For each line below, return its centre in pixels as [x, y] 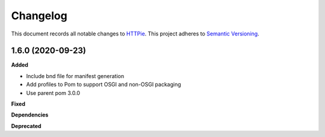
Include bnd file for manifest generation [75, 76]
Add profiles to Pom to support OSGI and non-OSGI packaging [104, 85]
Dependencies [30, 115]
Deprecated [26, 126]
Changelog [39, 16]
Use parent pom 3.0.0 [53, 93]
